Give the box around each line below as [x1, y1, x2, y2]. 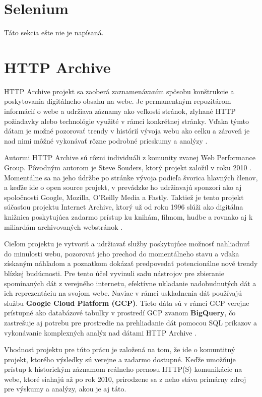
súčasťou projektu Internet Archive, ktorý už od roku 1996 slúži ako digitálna [4, 202, 243, 212]
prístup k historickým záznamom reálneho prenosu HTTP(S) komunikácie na [4, 364, 242, 374]
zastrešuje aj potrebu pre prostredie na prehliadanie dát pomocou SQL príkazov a [4, 317, 257, 327]
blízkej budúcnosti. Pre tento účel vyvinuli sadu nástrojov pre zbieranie [4, 268, 224, 278]
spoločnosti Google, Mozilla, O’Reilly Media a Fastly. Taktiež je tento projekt [4, 191, 244, 202]
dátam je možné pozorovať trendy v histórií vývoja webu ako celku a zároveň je [4, 125, 250, 136]
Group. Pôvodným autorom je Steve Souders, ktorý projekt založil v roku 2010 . [4, 162, 252, 172]
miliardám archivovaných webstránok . [4, 221, 123, 232]
